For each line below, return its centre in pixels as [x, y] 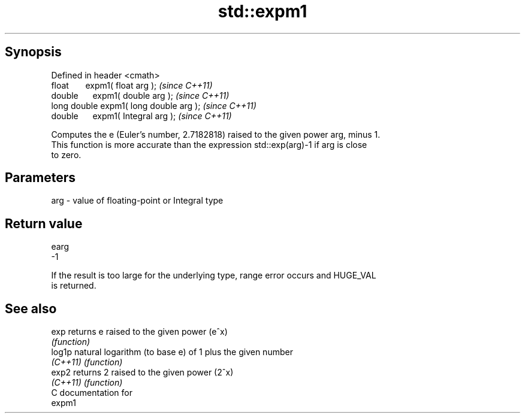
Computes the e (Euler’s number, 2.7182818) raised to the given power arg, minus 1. [216, 134]
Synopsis [33, 52]
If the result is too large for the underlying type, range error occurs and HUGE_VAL [214, 275]
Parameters [40, 178]
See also [31, 308]
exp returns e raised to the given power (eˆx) [139, 332]
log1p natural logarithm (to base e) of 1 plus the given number [172, 352]
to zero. [66, 155]
